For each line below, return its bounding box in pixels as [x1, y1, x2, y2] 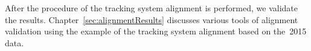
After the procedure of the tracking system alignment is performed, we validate [5, 2, 298, 14]
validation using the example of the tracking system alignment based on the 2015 [5, 25, 307, 37]
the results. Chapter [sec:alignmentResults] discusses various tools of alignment [5, 13, 298, 26]
